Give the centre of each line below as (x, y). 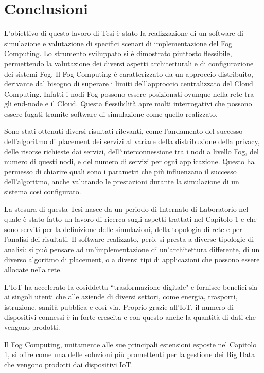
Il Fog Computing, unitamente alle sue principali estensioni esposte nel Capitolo (130, 344)
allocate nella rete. (33, 269)
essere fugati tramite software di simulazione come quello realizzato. (111, 113)
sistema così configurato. (43, 192)
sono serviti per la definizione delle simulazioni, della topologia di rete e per (123, 229)
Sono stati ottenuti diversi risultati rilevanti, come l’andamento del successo (124, 131)
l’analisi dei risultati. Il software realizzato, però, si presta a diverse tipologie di (129, 239)
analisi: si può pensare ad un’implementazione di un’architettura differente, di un (132, 249)
